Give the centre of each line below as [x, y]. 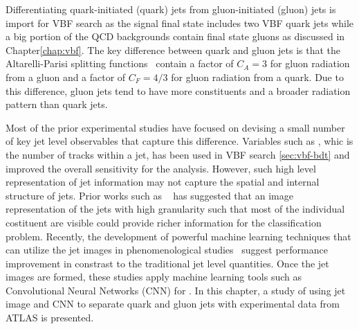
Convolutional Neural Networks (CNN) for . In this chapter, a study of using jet [176, 290]
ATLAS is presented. [50, 318]
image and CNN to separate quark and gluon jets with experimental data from [173, 304]
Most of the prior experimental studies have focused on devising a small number [175, 127]
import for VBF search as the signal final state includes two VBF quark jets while [180, 23]
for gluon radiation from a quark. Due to [257, 77]
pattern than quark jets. [57, 104]
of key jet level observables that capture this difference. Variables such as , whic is [179, 141]
